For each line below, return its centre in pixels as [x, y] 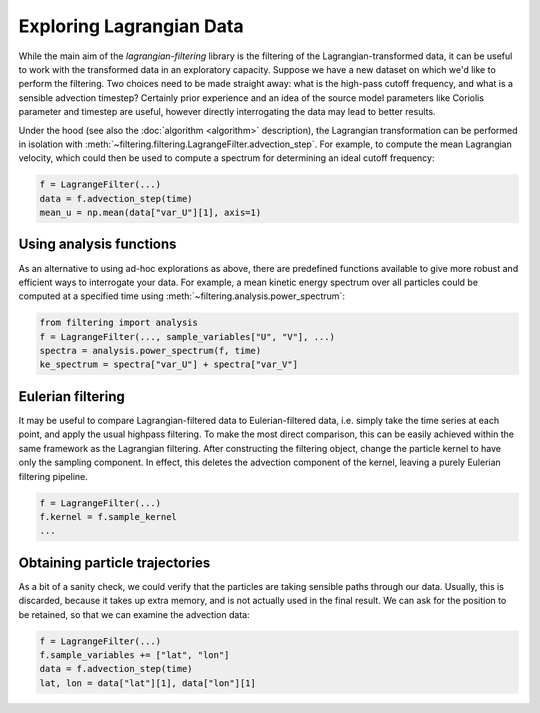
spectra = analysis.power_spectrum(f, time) [150, 351]
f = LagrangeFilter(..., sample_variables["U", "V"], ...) [187, 336]
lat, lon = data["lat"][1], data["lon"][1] [148, 683]
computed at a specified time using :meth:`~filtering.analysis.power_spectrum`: [181, 296]
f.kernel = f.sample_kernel [108, 516]
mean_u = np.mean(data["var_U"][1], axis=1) [150, 213]
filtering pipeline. [53, 476]
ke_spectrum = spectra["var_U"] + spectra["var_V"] [169, 364]
